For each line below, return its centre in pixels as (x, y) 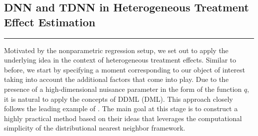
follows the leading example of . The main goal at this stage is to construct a (121, 108)
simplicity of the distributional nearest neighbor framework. (95, 128)
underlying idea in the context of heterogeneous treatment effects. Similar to (120, 60)
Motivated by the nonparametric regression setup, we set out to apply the (116, 50)
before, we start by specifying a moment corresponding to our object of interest (125, 69)
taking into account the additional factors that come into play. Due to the (116, 79)
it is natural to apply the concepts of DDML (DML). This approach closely (119, 99)
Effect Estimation (50, 22)
